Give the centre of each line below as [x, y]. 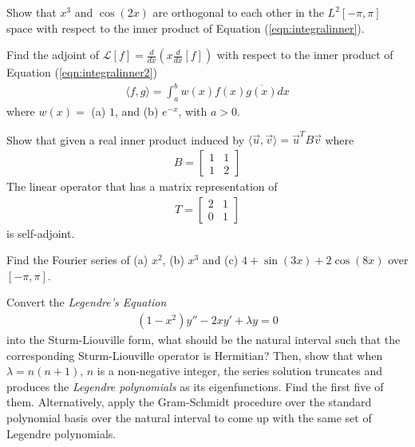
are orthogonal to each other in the [238, 12]
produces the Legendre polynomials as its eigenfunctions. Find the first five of [195, 386]
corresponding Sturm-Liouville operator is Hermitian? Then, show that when [195, 355]
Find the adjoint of [53, 55]
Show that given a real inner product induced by [126, 139]
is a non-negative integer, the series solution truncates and [239, 371]
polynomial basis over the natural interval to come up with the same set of [189, 418]
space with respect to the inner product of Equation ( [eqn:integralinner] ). [186, 28]
